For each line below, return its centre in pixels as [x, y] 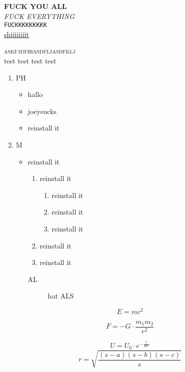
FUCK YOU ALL [35, 6]
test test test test [30, 61]
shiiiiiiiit [16, 34]
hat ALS [61, 296]
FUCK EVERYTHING [39, 16]
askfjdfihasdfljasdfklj [40, 51]
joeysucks [42, 111]
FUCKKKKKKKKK [25, 25]
